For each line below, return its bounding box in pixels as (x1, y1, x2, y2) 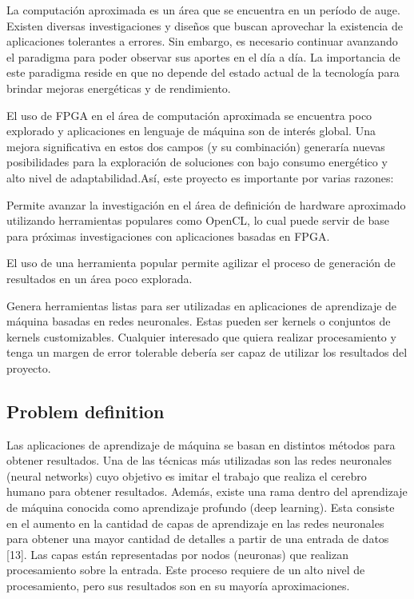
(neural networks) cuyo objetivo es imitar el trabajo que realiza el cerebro (6, 467, 367, 484)
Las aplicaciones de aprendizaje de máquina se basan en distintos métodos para (6, 436, 396, 453)
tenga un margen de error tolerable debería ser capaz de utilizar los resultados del (6, 344, 408, 361)
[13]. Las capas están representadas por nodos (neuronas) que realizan (6, 545, 348, 562)
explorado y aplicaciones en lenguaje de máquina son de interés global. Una (6, 122, 376, 139)
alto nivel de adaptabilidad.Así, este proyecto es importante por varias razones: (6, 169, 394, 186)
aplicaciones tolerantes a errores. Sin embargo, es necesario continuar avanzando (6, 33, 398, 50)
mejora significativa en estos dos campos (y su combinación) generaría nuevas (6, 138, 385, 154)
